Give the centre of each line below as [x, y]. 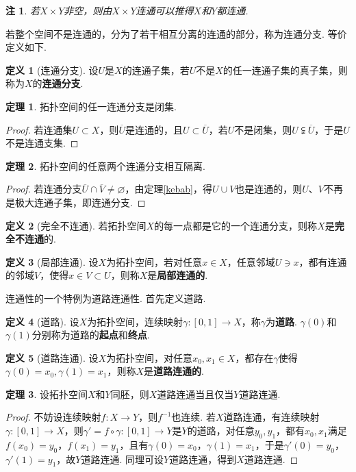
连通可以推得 [165, 10]
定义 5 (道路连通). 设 [52, 357]
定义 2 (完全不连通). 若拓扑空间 [76, 225]
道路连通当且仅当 [195, 394]
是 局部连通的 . [178, 275]
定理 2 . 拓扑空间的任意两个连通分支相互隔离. [105, 165]
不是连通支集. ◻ [42, 143]
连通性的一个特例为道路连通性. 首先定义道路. [106, 298]
